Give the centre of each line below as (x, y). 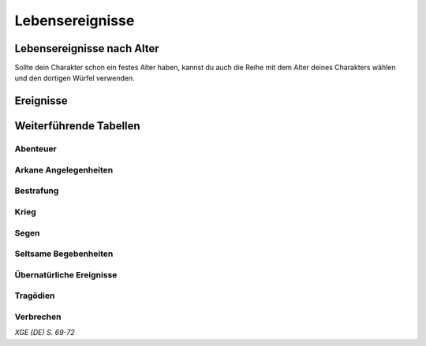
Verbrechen (38, 317)
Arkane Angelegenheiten (64, 169)
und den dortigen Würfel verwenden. (75, 78)
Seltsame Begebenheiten (64, 254)
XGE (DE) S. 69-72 (45, 333)
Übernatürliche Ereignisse (66, 274)
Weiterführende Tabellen (78, 126)
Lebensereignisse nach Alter (87, 48)
